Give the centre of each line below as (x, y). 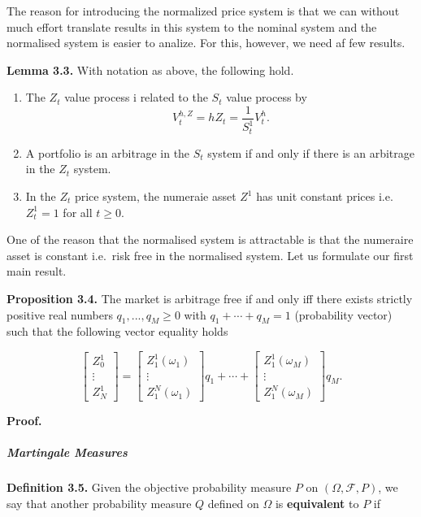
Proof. (24, 421)
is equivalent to (317, 503)
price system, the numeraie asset (155, 196)
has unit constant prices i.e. (325, 196)
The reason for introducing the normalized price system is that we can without (203, 11)
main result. (37, 271)
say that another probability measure (99, 503)
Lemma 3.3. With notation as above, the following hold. (150, 70)
